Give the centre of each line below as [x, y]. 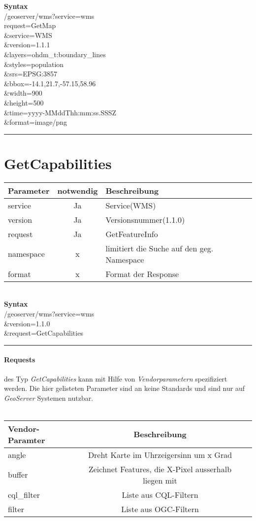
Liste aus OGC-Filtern [160, 509]
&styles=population [34, 64]
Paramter [27, 440]
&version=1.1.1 [27, 45]
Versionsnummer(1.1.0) [145, 219]
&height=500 [24, 102]
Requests [20, 360]
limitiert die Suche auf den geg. [160, 248]
